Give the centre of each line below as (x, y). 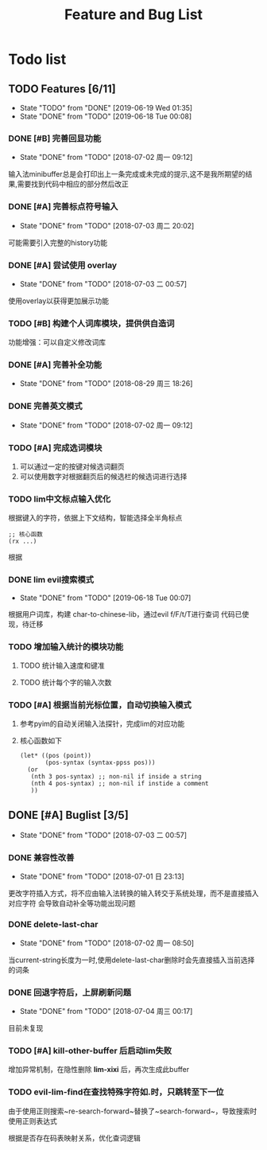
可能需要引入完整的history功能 (58, 242)
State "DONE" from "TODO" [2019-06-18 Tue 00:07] (105, 598)
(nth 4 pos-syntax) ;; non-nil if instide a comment (120, 784)
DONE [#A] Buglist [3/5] (68, 815)
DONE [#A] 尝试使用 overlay (63, 265)
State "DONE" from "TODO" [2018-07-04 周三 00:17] (106, 1011)
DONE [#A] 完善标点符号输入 (63, 207)
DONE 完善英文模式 (45, 406)
